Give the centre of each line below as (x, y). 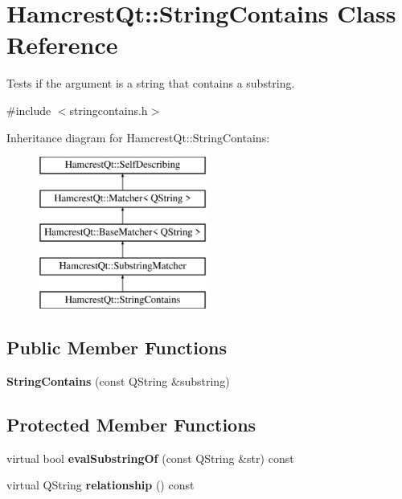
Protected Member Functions (131, 424)
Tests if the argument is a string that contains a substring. (151, 83)
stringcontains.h (109, 110)
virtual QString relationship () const (100, 485)
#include (29, 110)
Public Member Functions (117, 348)
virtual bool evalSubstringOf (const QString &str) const (150, 458)
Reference (62, 45)
